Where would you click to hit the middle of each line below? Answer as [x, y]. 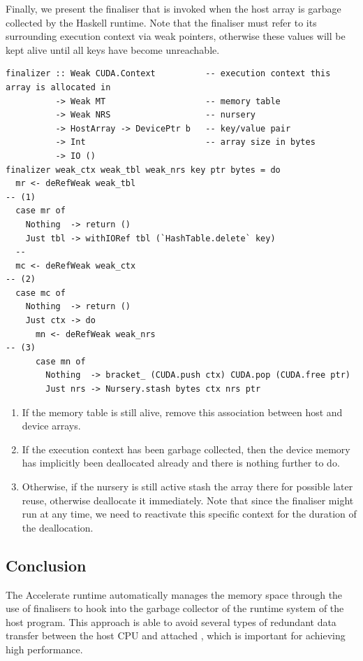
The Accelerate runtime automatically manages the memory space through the [174, 594]
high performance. [44, 649]
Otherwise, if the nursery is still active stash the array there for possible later [187, 486]
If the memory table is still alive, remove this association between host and [182, 412]
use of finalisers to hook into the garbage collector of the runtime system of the [175, 608]
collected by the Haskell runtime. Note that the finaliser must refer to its [161, 22]
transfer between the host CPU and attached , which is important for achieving [176, 635]
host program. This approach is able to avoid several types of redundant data [171, 621]
